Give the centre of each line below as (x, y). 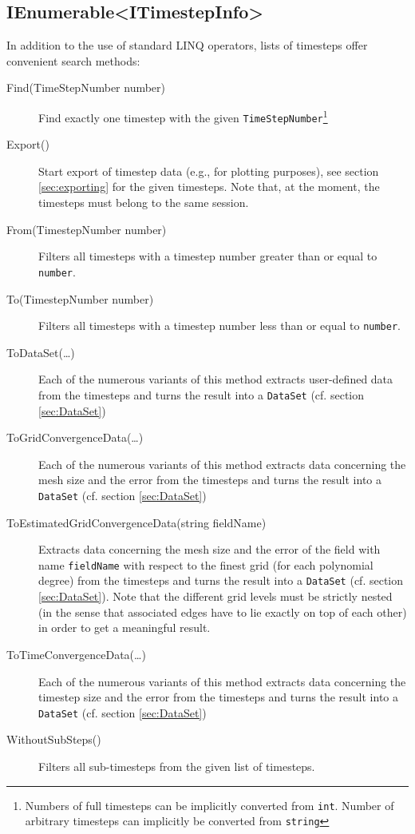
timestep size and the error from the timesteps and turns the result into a (218, 697)
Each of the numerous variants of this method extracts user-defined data (216, 379)
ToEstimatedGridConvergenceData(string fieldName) (136, 522)
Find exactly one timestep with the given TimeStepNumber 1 (183, 116)
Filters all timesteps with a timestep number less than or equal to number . (219, 326)
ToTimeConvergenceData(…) (76, 654)
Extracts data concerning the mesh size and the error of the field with (209, 549)
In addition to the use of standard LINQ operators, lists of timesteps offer (187, 45)
